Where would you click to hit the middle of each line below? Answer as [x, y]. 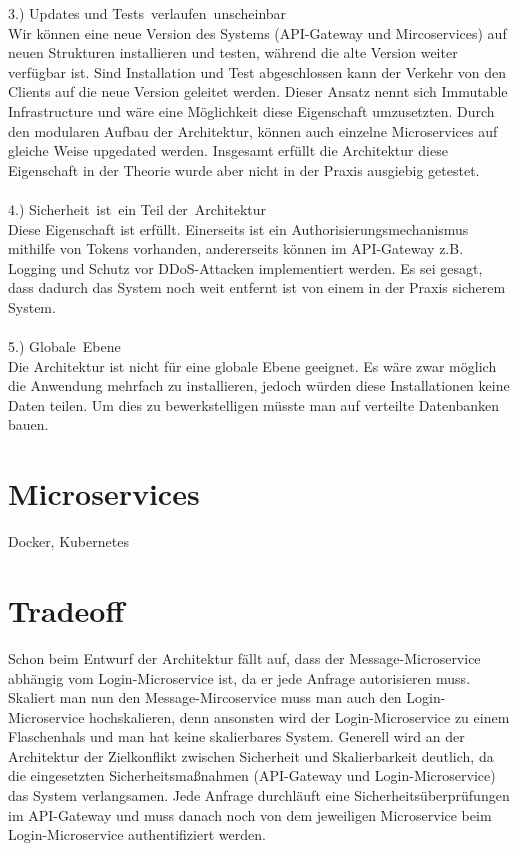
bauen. [28, 424]
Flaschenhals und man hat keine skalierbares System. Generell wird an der [236, 736]
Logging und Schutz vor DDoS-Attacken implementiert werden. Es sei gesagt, [245, 267]
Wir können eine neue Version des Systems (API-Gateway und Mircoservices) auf [257, 32]
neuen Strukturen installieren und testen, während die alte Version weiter [233, 52]
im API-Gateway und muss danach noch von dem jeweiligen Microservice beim [250, 814]
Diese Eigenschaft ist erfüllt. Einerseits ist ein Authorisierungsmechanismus [238, 228]
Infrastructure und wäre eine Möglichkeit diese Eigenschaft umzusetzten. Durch [251, 110]
